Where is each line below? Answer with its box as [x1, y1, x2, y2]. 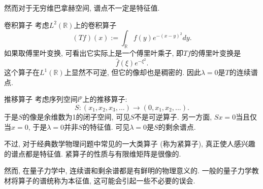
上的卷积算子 [74, 19, 117, 30]
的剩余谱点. [158, 121, 196, 132]
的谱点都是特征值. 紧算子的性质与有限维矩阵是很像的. [4, 148, 181, 159]
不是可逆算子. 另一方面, [134, 111, 212, 122]
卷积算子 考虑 [4, 19, 49, 30]
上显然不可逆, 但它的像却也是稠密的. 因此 [64, 67, 201, 78]
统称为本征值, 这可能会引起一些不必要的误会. [46, 175, 195, 185]
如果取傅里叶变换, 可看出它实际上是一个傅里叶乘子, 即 [4, 47, 184, 58]
